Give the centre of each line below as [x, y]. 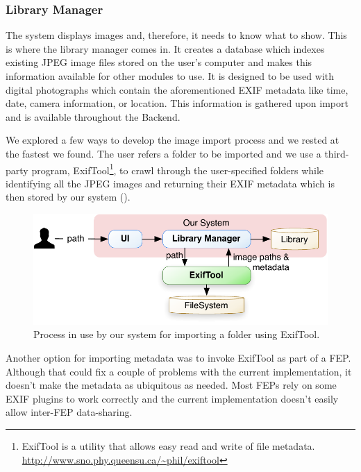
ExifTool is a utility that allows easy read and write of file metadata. [168, 445]
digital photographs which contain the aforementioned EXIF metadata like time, [177, 89]
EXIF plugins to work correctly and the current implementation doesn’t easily [172, 398]
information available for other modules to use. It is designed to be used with [170, 76]
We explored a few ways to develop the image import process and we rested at [173, 140]
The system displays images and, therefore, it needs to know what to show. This [176, 35]
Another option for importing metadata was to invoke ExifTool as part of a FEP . [178, 357]
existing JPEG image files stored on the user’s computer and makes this [159, 62]
